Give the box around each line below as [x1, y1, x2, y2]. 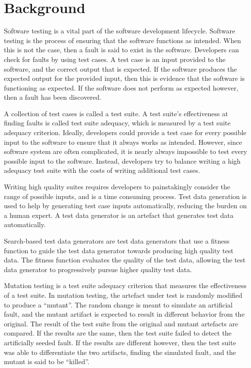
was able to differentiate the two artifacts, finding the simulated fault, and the [4, 347, 236, 357]
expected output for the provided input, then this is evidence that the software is [4, 73, 245, 83]
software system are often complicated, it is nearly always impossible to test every [4, 146, 247, 156]
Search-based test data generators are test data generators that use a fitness [4, 236, 230, 245]
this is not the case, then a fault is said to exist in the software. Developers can [4, 45, 239, 55]
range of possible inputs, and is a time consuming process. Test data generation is [4, 191, 247, 201]
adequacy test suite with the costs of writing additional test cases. [4, 165, 200, 175]
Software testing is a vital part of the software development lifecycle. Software [4, 26, 235, 36]
